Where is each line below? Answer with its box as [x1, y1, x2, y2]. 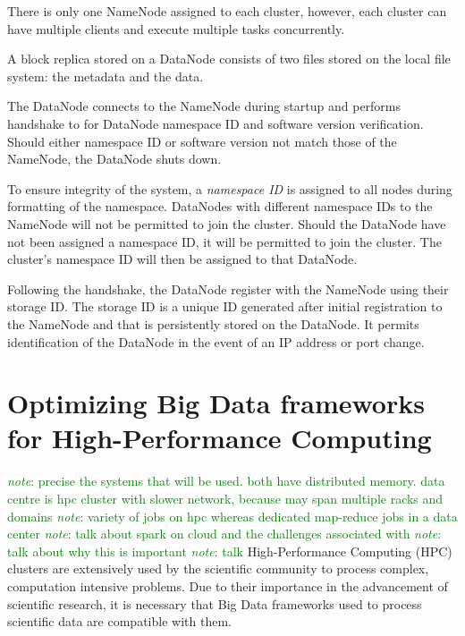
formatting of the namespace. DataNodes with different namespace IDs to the [7, 197, 433, 216]
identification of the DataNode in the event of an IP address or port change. [7, 332, 425, 351]
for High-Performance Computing [7, 420, 432, 456]
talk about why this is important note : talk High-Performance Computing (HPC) [7, 541, 452, 560]
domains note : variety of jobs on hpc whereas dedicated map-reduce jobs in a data [7, 506, 458, 525]
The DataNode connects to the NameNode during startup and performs [7, 97, 402, 115]
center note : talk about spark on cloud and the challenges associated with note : [7, 524, 442, 543]
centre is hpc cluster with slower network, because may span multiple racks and [7, 489, 444, 507]
